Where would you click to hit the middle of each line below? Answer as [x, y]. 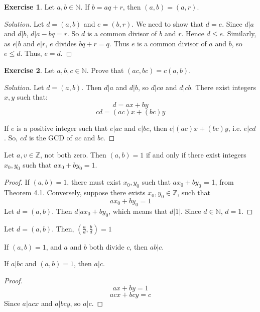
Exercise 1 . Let [29, 7]
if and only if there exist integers [196, 154]
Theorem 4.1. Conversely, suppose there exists [75, 192]
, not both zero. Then [73, 154]
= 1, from [219, 182]
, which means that [138, 211]
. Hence [193, 33]
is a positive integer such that [62, 128]
